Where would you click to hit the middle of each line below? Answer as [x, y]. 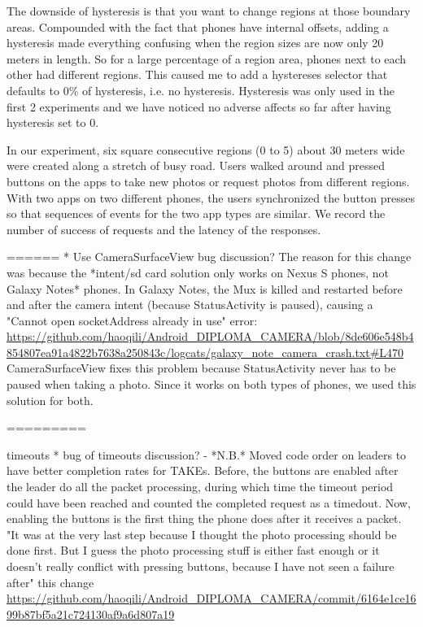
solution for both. [50, 400]
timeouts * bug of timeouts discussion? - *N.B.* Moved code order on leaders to [207, 454]
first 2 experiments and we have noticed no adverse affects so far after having [199, 106]
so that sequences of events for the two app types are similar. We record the [196, 213]
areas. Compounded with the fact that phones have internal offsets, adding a [198, 26]
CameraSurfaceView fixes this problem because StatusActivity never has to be [201, 368]
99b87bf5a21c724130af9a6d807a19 [91, 614]
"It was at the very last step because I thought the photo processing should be [202, 534]
